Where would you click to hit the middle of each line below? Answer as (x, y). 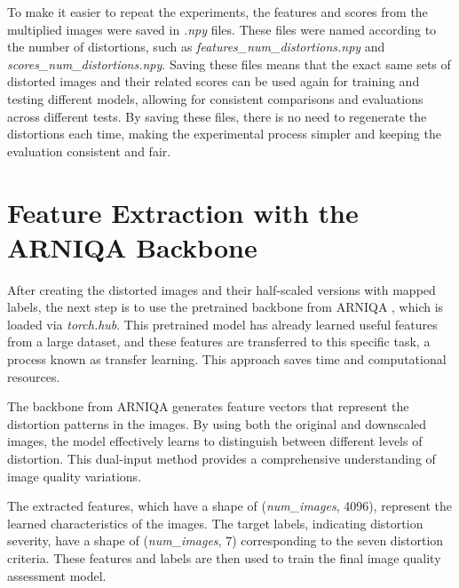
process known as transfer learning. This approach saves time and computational (227, 359)
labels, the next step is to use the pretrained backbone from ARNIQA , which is (226, 307)
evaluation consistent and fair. (89, 151)
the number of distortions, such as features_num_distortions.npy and (196, 47)
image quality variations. (75, 476)
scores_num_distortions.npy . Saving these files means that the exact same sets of (229, 64)
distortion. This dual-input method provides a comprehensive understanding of (222, 458)
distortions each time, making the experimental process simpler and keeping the (224, 134)
